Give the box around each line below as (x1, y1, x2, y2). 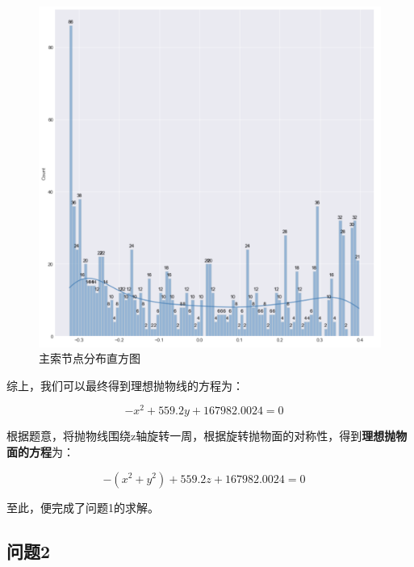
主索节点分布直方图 (39, 350, 140, 367)
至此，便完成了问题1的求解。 (6, 498, 159, 515)
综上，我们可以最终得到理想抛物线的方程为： (6, 376, 244, 393)
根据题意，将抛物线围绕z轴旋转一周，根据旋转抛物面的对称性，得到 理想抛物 (6, 427, 408, 444)
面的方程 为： (6, 443, 74, 460)
